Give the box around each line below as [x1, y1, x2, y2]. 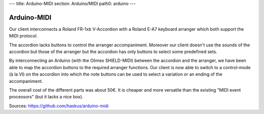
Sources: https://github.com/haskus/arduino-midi [9, 103, 109, 109]
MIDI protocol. [9, 33, 38, 39]
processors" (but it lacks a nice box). [9, 94, 84, 100]
